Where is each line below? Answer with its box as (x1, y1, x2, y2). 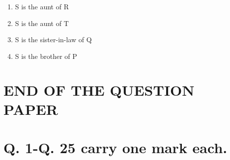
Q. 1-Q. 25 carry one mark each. (3, 137, 228, 158)
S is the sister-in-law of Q (15, 34, 92, 45)
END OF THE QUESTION (3, 80, 195, 100)
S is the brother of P (15, 51, 77, 61)
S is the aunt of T (15, 18, 69, 28)
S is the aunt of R (15, 1, 69, 11)
